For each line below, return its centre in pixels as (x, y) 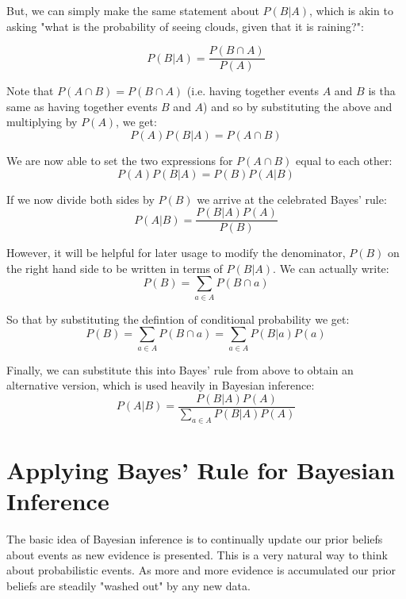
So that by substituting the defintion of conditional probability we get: (178, 319)
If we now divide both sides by (80, 199)
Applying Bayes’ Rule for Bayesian (201, 469)
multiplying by (42, 122)
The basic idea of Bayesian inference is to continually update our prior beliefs (195, 539)
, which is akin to (351, 10)
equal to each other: (344, 161)
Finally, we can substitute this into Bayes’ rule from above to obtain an (180, 369)
